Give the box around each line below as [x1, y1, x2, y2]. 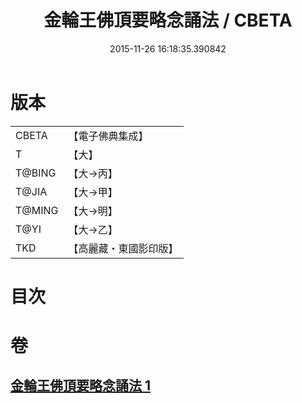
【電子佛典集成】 [68, 129, 149, 143]
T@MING [15, 203, 59, 217]
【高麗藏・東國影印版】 [68, 241, 179, 255]
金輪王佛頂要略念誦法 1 [10, 377, 152, 395]
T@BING [15, 166, 57, 180]
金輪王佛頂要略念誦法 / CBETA [43, 9, 293, 32]
